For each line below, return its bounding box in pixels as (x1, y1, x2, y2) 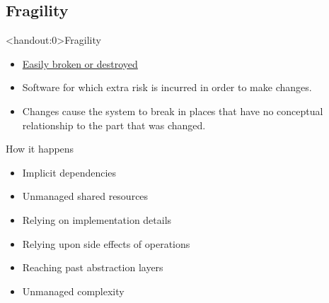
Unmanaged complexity (22, 283, 125, 298)
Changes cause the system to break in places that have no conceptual (22, 103, 323, 118)
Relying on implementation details (22, 212, 172, 227)
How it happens (6, 141, 74, 156)
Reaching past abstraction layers (22, 260, 163, 275)
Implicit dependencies (22, 165, 117, 179)
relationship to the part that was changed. (22, 117, 206, 132)
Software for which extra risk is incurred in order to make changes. (22, 80, 312, 95)
